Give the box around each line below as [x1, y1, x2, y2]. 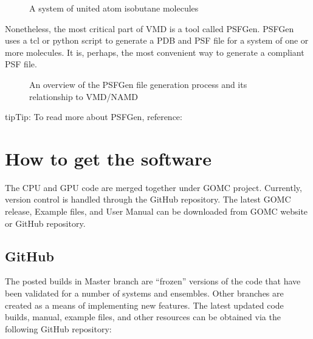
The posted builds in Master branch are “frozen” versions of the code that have [5, 275, 301, 287]
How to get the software [5, 146, 212, 170]
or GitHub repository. [5, 216, 86, 229]
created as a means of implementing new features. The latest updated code [5, 298, 284, 311]
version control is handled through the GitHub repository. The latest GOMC [5, 193, 291, 206]
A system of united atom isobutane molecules [29, 2, 199, 14]
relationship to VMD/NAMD [29, 90, 139, 102]
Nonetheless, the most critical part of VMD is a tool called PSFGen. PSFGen [5, 22, 294, 35]
